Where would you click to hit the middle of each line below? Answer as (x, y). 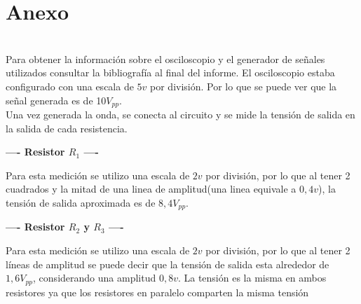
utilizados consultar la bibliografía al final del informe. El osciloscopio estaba (170, 72)
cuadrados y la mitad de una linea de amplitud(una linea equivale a (151, 189)
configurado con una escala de (70, 86)
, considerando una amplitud (95, 278)
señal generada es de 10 (56, 100)
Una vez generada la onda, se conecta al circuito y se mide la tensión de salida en (180, 114)
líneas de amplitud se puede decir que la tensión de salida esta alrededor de (168, 264)
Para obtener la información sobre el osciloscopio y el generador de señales (165, 58)
